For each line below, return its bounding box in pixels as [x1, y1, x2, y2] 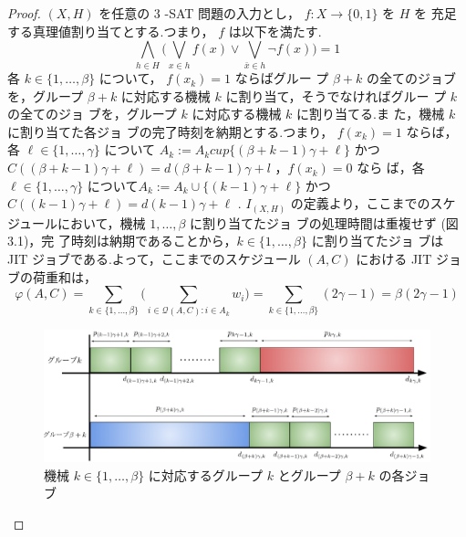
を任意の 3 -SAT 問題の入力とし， [98, 4, 301, 22]
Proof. [7, 4, 41, 22]
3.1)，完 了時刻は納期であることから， [7, 231, 237, 250]
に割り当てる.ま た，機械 [296, 104, 445, 123]
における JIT [356, 248, 432, 268]
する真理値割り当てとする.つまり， [7, 21, 214, 40]
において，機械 [57, 213, 146, 232]
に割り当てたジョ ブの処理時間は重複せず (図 [190, 213, 459, 232]
